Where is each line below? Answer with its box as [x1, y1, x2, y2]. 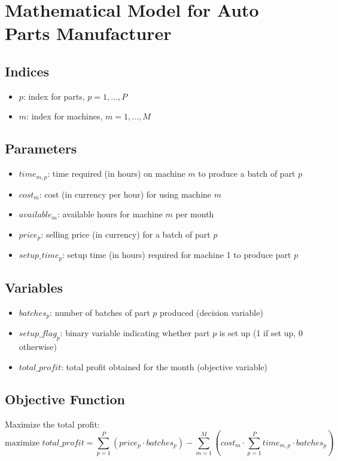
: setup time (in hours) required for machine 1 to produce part [62, 248, 291, 261]
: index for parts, [23, 90, 85, 102]
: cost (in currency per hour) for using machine [39, 188, 212, 200]
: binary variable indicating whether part [60, 327, 210, 339]
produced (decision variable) [160, 306, 263, 318]
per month [175, 208, 214, 220]
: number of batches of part [50, 306, 150, 318]
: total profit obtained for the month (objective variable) [60, 360, 268, 373]
